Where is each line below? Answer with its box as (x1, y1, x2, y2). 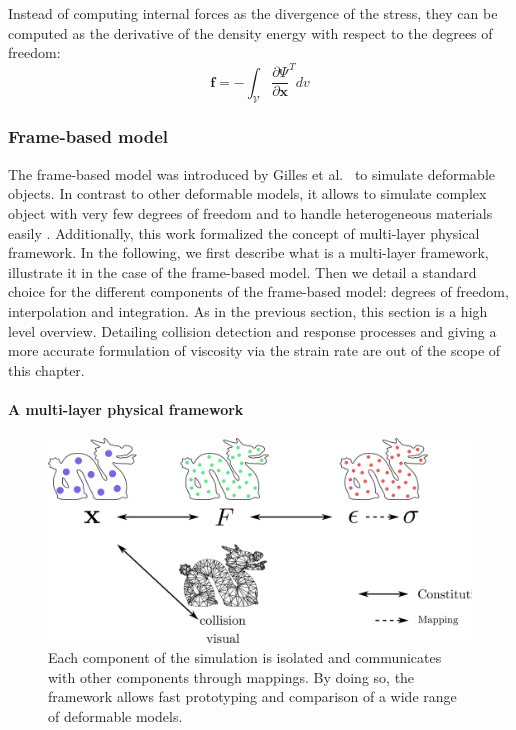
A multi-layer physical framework (8, 398, 244, 419)
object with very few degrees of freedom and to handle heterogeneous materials (8, 202, 493, 223)
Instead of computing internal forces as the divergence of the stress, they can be (8, 3, 498, 23)
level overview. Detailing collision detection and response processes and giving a (8, 320, 497, 341)
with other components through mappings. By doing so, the (48, 666, 415, 687)
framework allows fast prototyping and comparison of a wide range (48, 686, 457, 707)
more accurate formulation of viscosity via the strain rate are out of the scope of (8, 340, 501, 361)
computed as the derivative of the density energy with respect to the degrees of (8, 22, 493, 43)
